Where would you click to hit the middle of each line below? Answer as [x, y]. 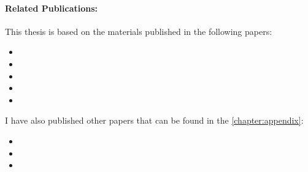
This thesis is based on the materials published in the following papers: [139, 31]
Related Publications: [52, 8]
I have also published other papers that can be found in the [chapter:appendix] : [154, 120]
